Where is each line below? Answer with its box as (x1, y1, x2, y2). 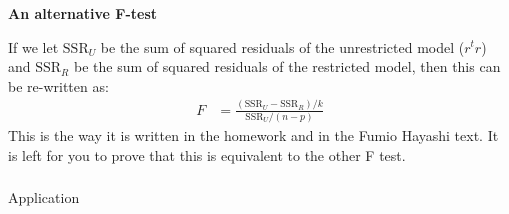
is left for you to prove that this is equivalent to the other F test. (8, 144, 406, 165)
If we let (8, 36, 59, 57)
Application (8, 187, 80, 208)
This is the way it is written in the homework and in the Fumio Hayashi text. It (8, 125, 499, 146)
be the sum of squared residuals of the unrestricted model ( (100, 36, 465, 57)
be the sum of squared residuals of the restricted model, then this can (73, 56, 501, 77)
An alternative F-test (8, 2, 158, 23)
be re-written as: (8, 75, 109, 96)
